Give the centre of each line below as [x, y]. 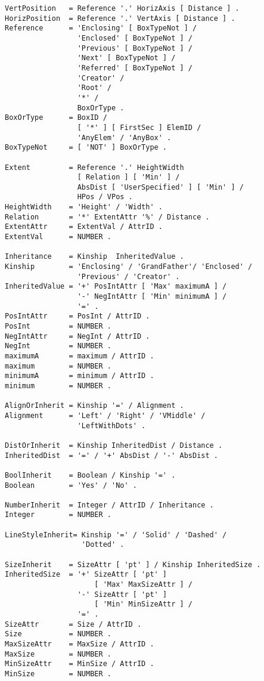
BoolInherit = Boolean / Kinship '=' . [90, 475]
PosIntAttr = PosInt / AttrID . [77, 316]
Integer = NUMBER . [58, 515]
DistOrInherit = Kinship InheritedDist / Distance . [114, 445]
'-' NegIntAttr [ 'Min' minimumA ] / [152, 297]
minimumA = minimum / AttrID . [80, 376]
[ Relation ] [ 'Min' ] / [128, 177]
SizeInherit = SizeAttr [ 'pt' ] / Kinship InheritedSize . [133, 564]
